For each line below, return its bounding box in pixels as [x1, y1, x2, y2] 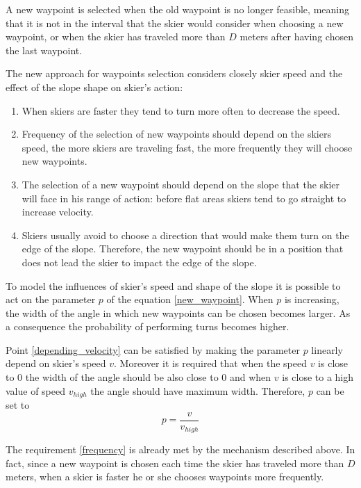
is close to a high [282, 370, 354, 384]
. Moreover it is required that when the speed [114, 356, 307, 371]
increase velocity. [22, 204, 94, 219]
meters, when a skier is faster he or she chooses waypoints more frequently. [6, 469, 324, 484]
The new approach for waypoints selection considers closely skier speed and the [6, 66, 343, 81]
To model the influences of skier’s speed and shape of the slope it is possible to [6, 278, 341, 293]
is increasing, [284, 292, 339, 307]
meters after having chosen [240, 29, 353, 44]
